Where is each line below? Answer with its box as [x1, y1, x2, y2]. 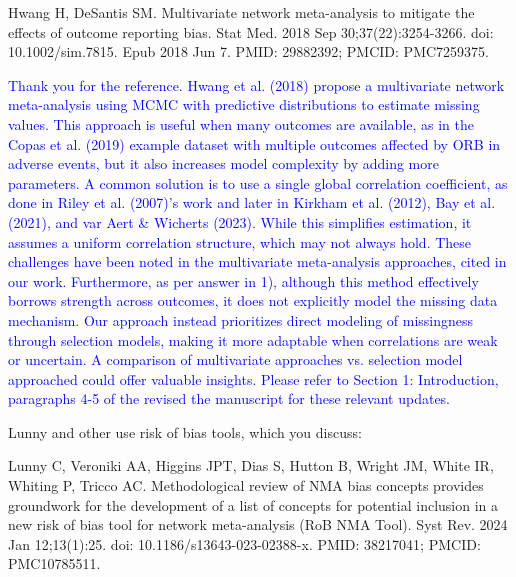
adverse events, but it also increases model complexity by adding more [8, 153, 439, 174]
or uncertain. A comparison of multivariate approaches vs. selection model [8, 349, 463, 370]
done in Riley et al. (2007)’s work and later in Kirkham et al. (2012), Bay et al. [8, 192, 496, 213]
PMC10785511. [8, 553, 101, 574]
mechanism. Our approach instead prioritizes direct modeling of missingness [8, 309, 474, 330]
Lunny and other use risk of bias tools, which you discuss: [8, 421, 362, 442]
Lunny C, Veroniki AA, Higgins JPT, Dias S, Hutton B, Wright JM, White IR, [8, 455, 494, 476]
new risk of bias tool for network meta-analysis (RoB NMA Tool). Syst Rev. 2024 [8, 514, 508, 535]
